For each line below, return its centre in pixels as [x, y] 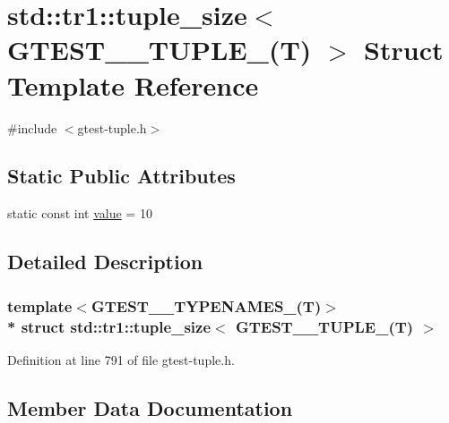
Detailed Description [105, 262]
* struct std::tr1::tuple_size [109, 326]
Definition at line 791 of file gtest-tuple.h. [121, 359]
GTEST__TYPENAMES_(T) [206, 305]
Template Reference [133, 85]
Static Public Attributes [121, 176]
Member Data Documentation [150, 407]
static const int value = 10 [80, 213]
